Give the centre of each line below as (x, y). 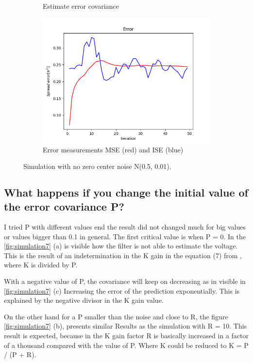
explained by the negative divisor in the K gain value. (84, 300)
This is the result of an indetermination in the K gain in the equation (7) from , (123, 255)
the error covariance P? (64, 206)
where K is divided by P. (41, 265)
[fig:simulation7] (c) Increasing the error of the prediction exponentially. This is (122, 290)
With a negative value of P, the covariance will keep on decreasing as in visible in (125, 281)
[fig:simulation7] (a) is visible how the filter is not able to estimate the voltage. (121, 246)
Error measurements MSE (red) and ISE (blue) (113, 150)
